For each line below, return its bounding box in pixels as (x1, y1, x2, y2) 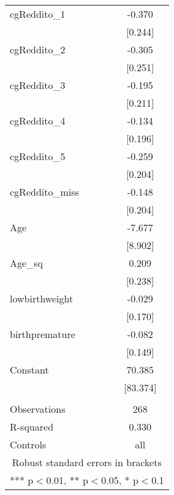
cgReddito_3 (10, 78, 66, 92)
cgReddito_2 (10, 42, 66, 56)
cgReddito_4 (10, 113, 66, 128)
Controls (10, 437, 47, 451)
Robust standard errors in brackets (12, 455, 162, 469)
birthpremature (10, 327, 75, 341)
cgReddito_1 (10, 7, 66, 21)
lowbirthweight (10, 291, 74, 305)
